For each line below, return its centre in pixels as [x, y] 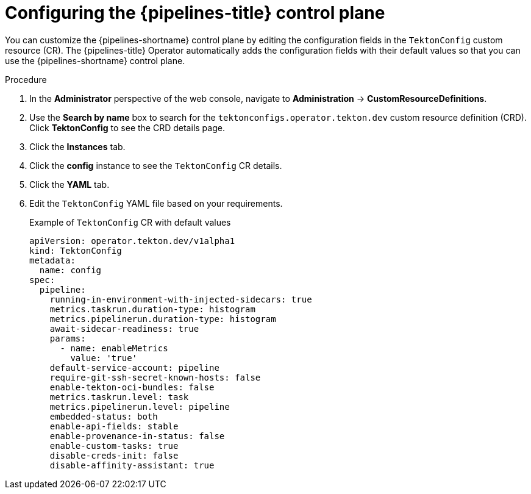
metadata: [52, 260]
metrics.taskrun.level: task [119, 397]
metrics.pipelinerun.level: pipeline [140, 406]
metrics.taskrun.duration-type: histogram [152, 309]
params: [68, 338]
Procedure [26, 79]
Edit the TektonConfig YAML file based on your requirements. [156, 203]
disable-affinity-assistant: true [132, 465]
